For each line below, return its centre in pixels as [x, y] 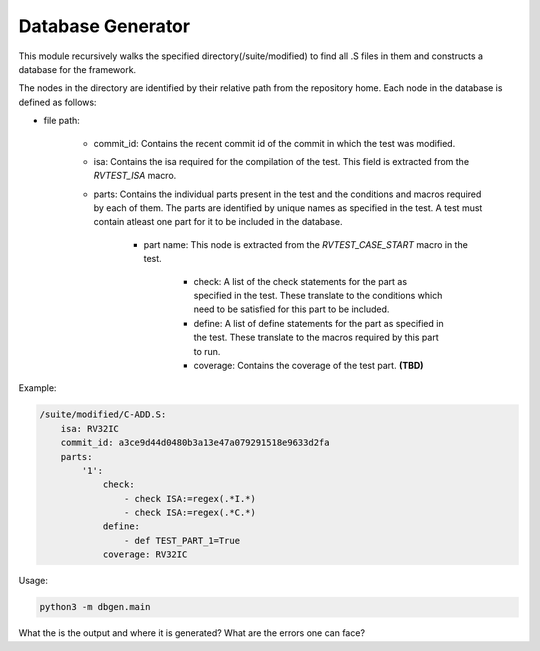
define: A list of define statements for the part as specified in [318, 323]
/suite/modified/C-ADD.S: [103, 414]
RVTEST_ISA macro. [135, 176]
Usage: [33, 581]
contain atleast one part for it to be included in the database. [218, 222]
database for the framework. [77, 69]
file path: [61, 121]
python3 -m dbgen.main [95, 607]
